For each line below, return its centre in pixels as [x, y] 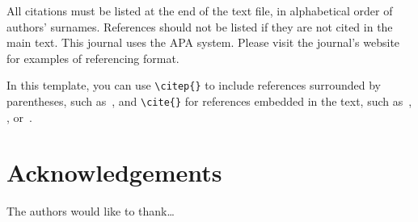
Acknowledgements [114, 172]
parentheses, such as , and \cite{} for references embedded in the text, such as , [209, 101]
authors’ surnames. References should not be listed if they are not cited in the [200, 26]
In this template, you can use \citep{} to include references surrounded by [194, 85]
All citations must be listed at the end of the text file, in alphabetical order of [200, 10]
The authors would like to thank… [91, 211]
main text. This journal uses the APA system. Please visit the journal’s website [203, 42]
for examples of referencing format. [93, 58]
